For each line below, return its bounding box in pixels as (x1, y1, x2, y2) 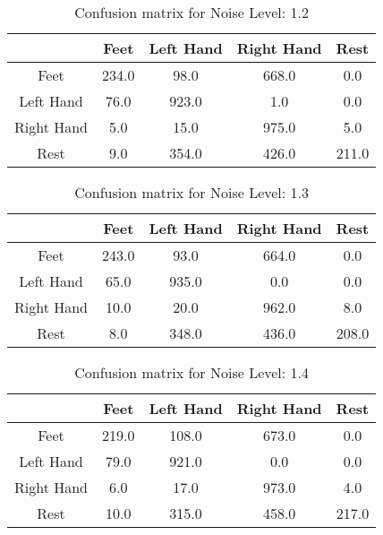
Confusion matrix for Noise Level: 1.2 (74, 2, 310, 22)
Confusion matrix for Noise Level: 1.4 (74, 362, 310, 383)
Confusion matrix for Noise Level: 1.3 (74, 182, 310, 203)
